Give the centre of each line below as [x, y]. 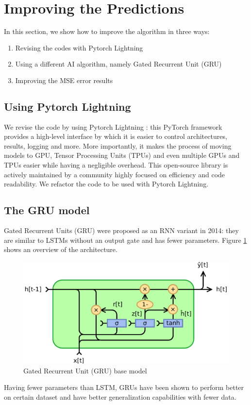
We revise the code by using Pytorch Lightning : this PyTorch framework [113, 127]
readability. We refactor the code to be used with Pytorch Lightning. [106, 184]
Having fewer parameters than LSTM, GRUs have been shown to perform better [124, 387]
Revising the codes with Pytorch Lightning [79, 47]
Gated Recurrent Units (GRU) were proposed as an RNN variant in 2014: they [121, 230]
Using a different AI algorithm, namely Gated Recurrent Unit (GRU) [118, 64]
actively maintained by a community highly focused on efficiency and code [115, 174]
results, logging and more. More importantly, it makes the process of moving [118, 145]
